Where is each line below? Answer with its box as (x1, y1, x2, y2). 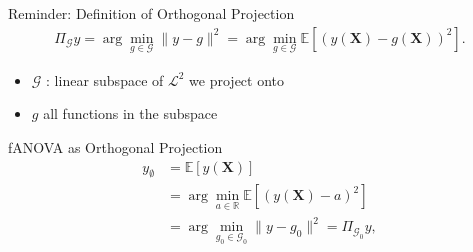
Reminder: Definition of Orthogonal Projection (8, 3, 295, 23)
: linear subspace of (46, 69, 164, 90)
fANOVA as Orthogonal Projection (8, 137, 223, 158)
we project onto (189, 69, 285, 90)
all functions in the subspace (43, 103, 218, 124)
